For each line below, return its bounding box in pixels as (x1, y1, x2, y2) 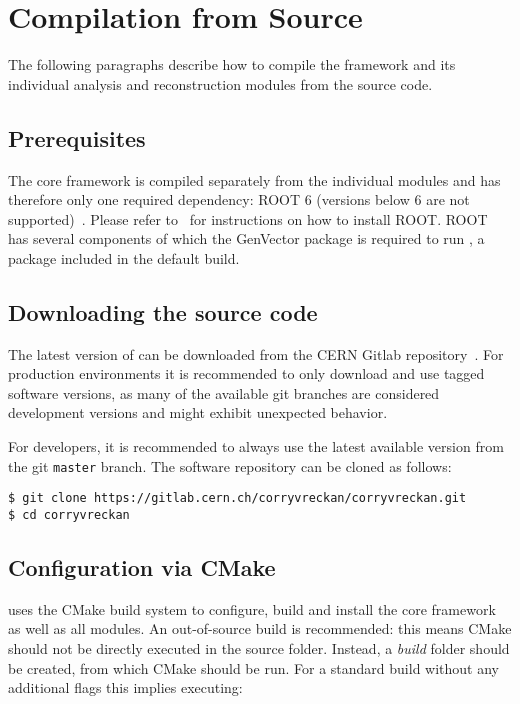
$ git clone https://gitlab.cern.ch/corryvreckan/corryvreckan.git (8, 491, 467, 506)
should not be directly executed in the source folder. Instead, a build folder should (8, 638, 510, 659)
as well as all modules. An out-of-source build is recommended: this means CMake (8, 618, 512, 639)
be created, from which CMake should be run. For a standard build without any (8, 657, 499, 678)
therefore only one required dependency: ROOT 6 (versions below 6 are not (8, 189, 470, 210)
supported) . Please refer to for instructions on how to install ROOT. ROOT (8, 208, 488, 229)
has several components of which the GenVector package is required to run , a (8, 228, 485, 249)
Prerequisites (8, 122, 146, 153)
